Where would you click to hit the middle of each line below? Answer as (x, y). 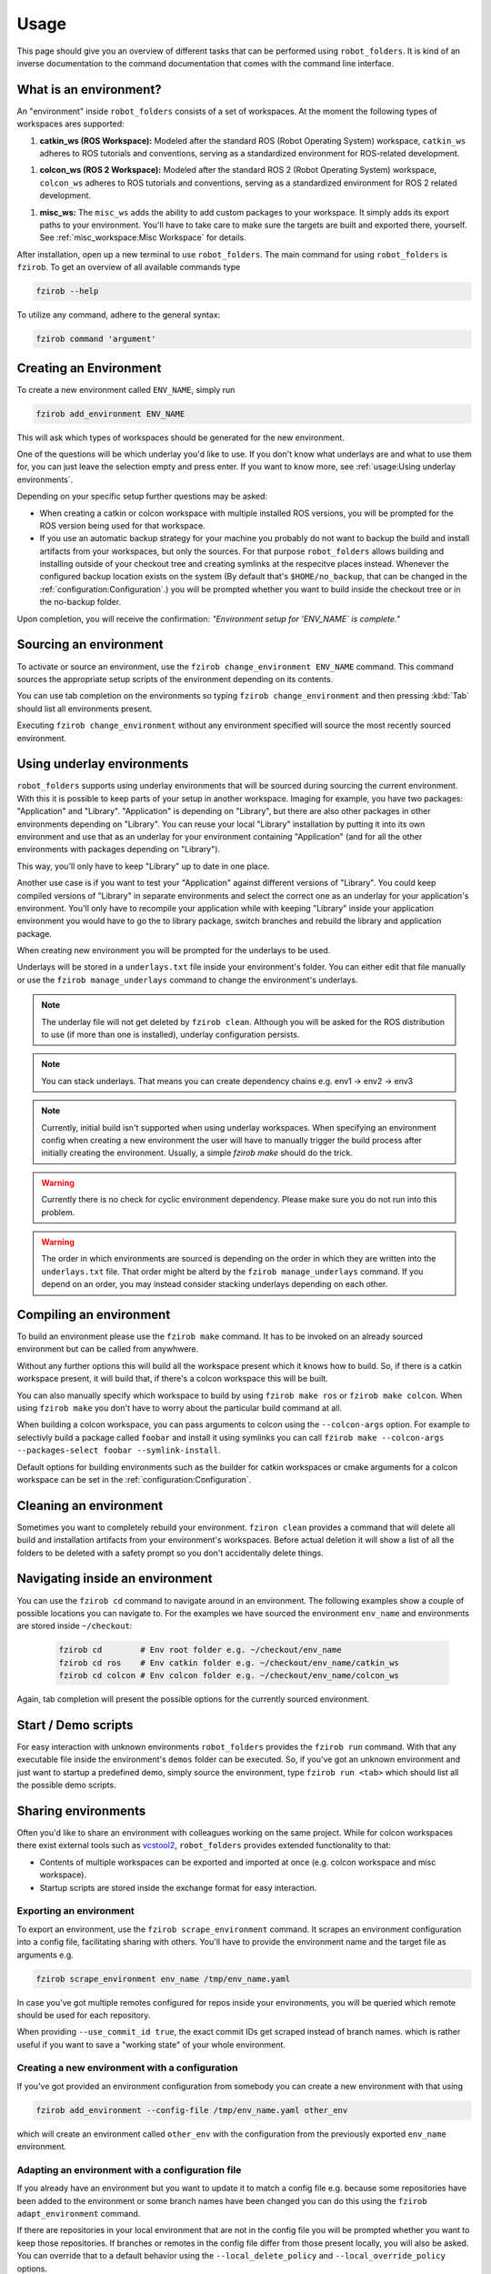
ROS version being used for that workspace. (122, 525)
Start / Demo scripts (75, 1725)
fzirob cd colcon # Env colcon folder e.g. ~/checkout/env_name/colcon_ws (229, 1675)
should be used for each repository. (84, 2015)
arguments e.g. (45, 1955)
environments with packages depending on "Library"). (119, 850)
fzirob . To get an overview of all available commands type (129, 267)
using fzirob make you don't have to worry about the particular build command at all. (180, 1408)
